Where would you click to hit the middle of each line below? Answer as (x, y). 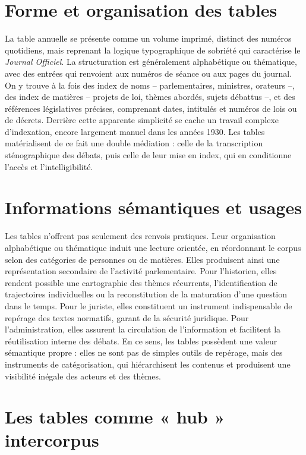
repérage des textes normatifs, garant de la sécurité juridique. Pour (127, 317)
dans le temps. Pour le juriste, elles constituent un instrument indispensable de (149, 305)
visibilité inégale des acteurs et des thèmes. (83, 376)
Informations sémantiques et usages (153, 207)
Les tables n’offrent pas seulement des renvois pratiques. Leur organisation (140, 236)
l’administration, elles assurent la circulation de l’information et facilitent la (143, 329)
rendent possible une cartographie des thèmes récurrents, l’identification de (141, 282)
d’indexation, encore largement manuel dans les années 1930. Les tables (135, 131)
